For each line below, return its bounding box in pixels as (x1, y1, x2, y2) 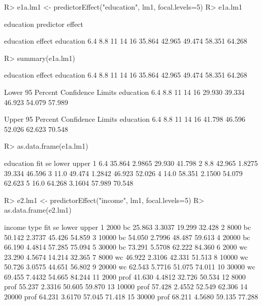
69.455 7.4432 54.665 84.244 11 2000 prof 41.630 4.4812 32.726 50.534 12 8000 (4, 271, 246, 282)
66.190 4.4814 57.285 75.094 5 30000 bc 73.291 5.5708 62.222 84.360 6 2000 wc (4, 242, 248, 252)
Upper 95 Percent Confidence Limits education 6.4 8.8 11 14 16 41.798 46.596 (4, 114, 245, 124)
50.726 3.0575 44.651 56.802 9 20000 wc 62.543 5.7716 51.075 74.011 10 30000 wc (4, 261, 255, 272)
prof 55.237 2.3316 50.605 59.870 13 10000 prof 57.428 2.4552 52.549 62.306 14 (4, 281, 248, 292)
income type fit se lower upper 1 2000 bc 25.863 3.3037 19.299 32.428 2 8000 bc (4, 221, 251, 232)
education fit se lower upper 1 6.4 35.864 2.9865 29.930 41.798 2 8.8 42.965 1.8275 (4, 157, 258, 168)
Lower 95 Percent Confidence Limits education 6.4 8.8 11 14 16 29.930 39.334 (4, 86, 245, 97)
